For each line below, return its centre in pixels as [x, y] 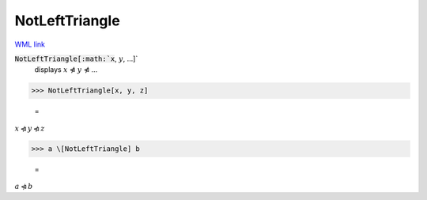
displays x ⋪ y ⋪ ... [66, 70]
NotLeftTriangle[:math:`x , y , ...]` [76, 58]
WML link [30, 44]
